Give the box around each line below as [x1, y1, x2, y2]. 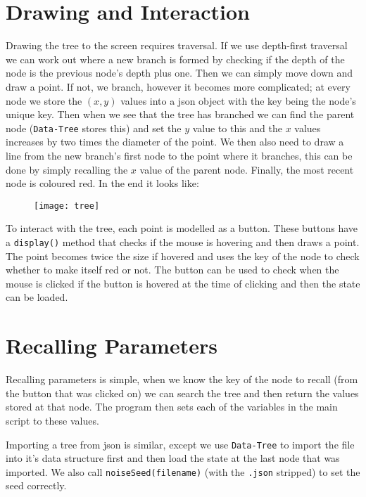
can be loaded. [6, 290, 68, 304]
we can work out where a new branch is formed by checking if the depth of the [6, 51, 345, 66]
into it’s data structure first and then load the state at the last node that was [6, 451, 340, 465]
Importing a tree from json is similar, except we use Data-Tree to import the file [6, 437, 355, 451]
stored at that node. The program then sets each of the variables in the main [6, 399, 338, 414]
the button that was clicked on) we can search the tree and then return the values [6, 385, 359, 400]
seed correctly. [6, 478, 67, 493]
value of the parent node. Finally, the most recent [139, 162, 354, 176]
